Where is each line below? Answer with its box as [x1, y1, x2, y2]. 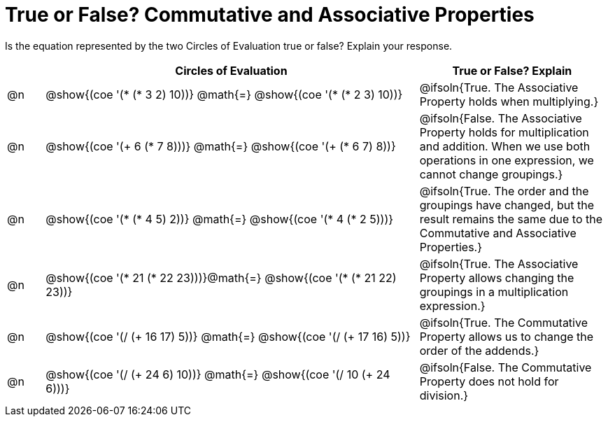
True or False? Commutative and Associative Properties [5, 3, 535, 27]
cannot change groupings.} [419, 167, 563, 181]
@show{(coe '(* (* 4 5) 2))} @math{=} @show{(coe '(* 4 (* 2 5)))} [45, 211, 394, 226]
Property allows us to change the [419, 329, 594, 344]
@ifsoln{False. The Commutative [419, 360, 592, 374]
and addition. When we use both [419, 139, 591, 153]
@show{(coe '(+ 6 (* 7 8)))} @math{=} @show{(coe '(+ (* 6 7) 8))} [45, 139, 396, 153]
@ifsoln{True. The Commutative [419, 315, 588, 330]
